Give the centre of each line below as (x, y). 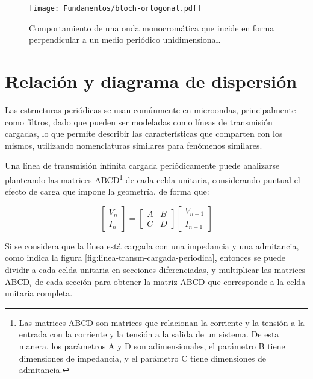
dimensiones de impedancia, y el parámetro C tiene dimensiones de (143, 358)
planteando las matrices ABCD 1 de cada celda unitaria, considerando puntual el (153, 178)
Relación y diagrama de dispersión (151, 81)
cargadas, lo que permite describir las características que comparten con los (144, 133)
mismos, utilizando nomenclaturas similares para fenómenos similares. (134, 145)
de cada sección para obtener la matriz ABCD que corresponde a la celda (170, 281)
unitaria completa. (39, 293)
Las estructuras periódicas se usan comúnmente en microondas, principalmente (150, 109)
